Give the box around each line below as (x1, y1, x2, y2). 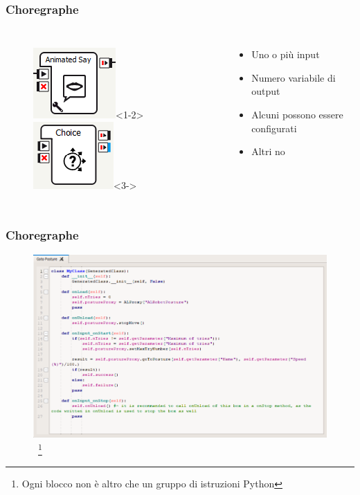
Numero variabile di (251, 70, 336, 84)
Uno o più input (251, 47, 320, 62)
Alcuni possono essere (251, 107, 343, 121)
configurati (251, 120, 297, 135)
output (251, 84, 280, 98)
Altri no (251, 144, 285, 159)
